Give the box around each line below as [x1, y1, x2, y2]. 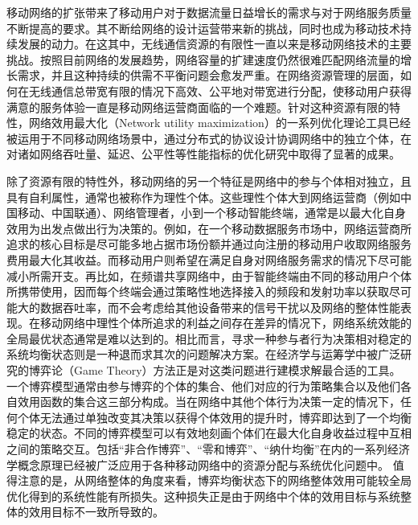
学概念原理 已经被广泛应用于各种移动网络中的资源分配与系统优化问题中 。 [6, 456, 389, 473]
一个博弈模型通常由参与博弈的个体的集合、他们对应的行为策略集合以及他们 [6, 377, 400, 394]
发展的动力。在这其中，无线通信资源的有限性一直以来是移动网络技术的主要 [17, 35, 412, 52]
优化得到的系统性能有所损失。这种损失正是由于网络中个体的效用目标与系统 [6, 487, 400, 504]
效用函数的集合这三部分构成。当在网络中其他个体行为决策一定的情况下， [17, 393, 400, 410]
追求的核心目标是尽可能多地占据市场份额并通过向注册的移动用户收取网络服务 [6, 236, 412, 252]
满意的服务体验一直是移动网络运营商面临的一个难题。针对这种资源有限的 [6, 98, 389, 115]
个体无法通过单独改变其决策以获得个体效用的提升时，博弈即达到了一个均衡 [17, 408, 412, 425]
